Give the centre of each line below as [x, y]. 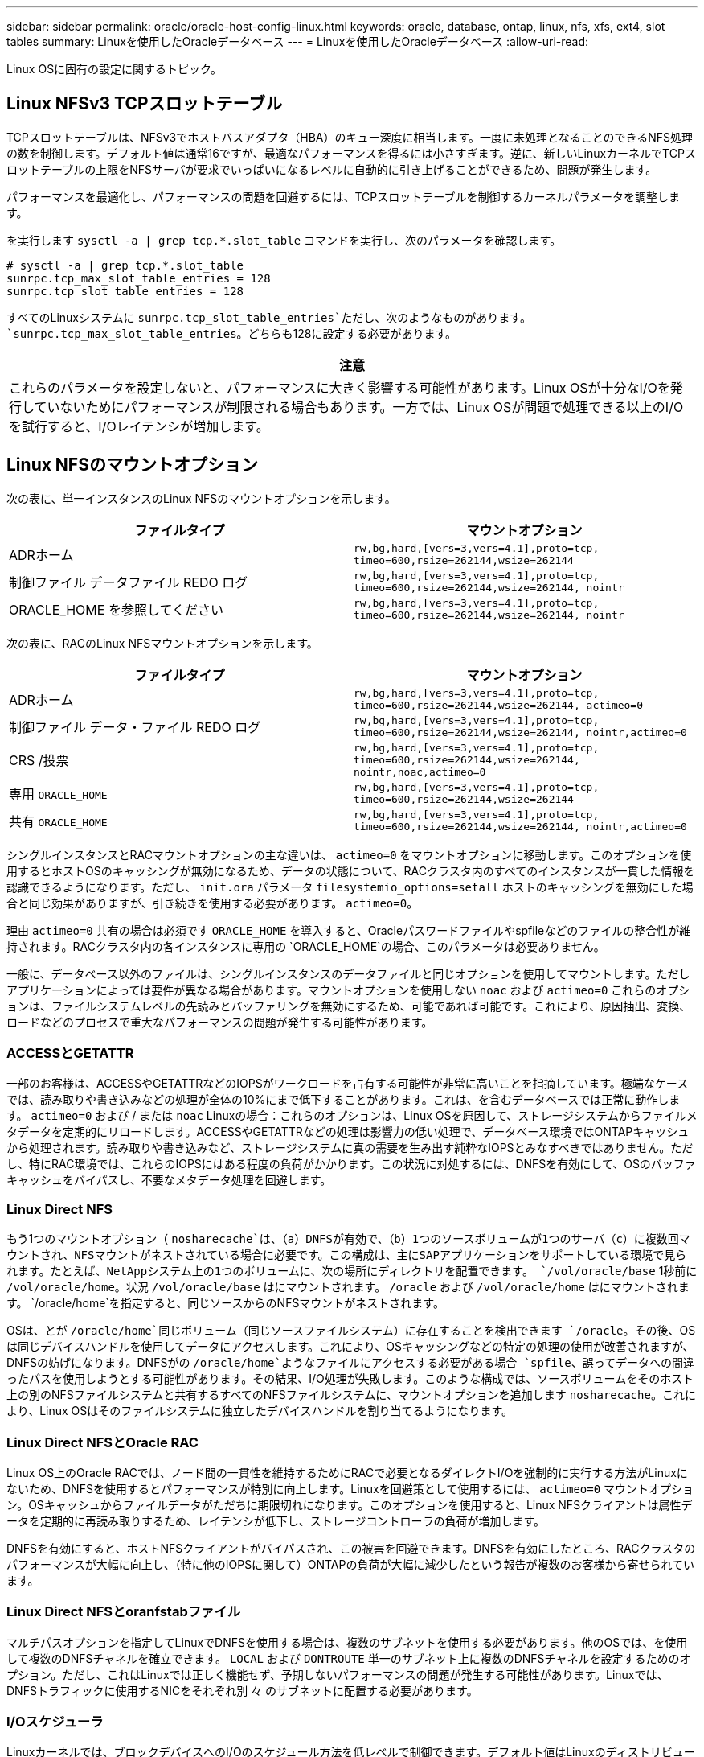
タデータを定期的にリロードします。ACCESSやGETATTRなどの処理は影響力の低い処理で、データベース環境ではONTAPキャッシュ [348, 1132]
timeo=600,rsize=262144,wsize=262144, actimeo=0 [499, 705]
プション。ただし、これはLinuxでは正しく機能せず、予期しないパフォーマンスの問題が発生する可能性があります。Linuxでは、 [338, 1674]
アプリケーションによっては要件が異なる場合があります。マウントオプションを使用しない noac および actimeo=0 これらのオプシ [348, 990]
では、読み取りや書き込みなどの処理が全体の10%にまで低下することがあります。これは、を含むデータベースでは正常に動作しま [344, 1100]
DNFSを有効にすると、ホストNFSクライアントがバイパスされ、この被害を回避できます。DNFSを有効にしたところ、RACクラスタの [351, 1548]
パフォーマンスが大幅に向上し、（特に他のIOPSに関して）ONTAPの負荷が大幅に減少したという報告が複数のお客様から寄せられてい [350, 1564]
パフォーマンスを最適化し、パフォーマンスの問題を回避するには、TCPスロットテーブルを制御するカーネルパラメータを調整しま [343, 196]
